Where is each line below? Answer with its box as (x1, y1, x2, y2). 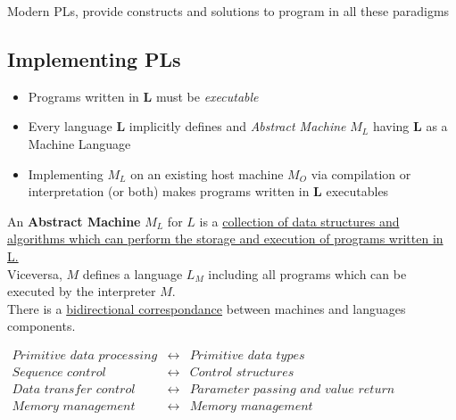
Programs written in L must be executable (28, 86, 259, 105)
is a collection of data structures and (199, 211, 400, 230)
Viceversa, (7, 264, 62, 283)
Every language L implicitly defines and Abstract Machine (28, 117, 346, 136)
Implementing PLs (7, 45, 181, 72)
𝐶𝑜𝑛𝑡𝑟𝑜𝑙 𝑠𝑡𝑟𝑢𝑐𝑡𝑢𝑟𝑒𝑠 (189, 366, 294, 379)
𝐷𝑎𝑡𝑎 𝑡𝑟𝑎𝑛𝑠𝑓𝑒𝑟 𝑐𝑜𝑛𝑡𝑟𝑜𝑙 (12, 383, 136, 396)
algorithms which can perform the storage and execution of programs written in (7, 229, 444, 248)
